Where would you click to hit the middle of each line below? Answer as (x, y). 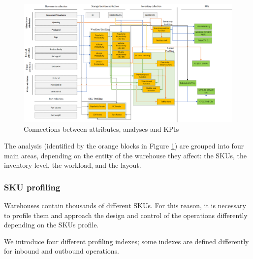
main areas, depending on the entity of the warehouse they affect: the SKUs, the (126, 155)
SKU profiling (32, 187)
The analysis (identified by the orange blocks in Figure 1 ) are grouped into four (124, 145)
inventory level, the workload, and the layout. (73, 165)
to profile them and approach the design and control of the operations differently (126, 215)
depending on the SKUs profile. (51, 225)
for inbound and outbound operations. (62, 251)
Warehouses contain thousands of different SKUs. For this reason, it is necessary (125, 205)
